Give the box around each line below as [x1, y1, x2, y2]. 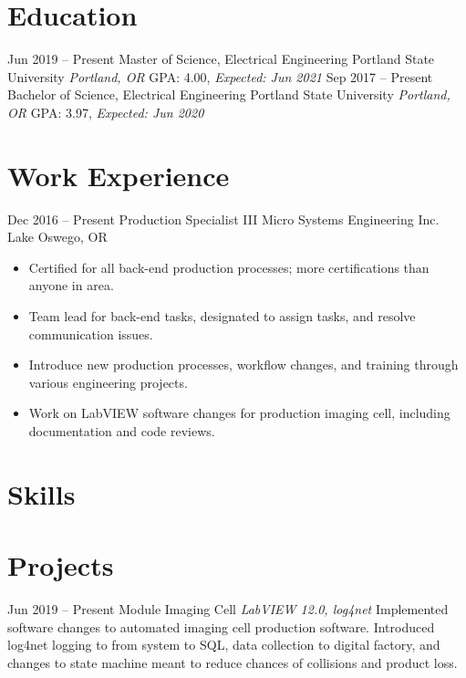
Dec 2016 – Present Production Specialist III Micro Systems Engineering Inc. [7, 209, 440, 228]
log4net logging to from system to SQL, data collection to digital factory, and [7, 635, 440, 654]
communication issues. [28, 324, 153, 343]
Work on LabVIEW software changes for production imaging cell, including [28, 403, 450, 422]
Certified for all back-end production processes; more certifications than [28, 257, 430, 276]
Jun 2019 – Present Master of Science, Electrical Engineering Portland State [7, 49, 435, 68]
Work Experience [7, 156, 230, 193]
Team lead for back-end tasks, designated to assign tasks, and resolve [28, 307, 416, 325]
